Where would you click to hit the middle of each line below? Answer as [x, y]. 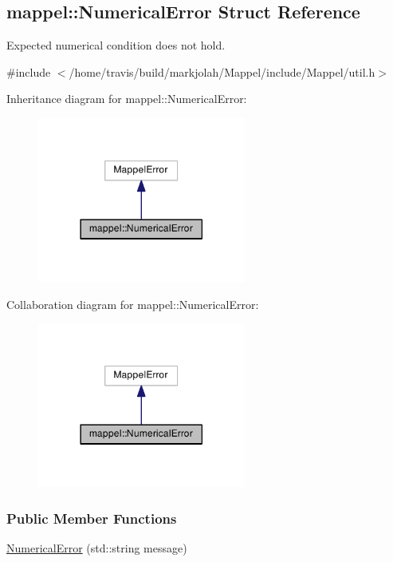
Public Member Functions [92, 518]
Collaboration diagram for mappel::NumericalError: [133, 304]
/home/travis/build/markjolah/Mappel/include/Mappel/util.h [222, 71]
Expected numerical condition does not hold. [116, 45]
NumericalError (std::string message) [97, 547]
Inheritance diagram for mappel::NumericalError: [127, 99]
